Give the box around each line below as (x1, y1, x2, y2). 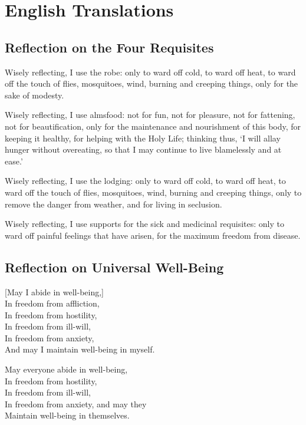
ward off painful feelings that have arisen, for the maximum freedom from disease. (5, 229, 301, 241)
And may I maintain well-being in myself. (5, 343, 155, 355)
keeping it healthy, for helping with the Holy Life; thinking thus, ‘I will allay (5, 131, 281, 144)
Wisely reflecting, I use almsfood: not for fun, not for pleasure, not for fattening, (5, 108, 295, 121)
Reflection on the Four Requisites (5, 38, 214, 56)
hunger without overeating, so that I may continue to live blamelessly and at (5, 143, 282, 156)
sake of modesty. (5, 88, 64, 101)
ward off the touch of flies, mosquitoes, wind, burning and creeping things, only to (5, 186, 302, 198)
